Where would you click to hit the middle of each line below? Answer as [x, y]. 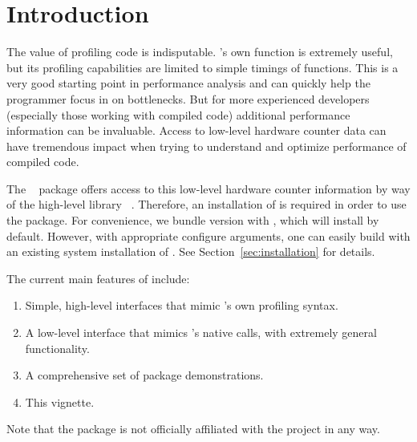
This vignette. [60, 401]
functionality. [57, 348]
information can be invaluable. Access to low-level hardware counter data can [196, 130]
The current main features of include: [98, 278]
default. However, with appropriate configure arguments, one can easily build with [208, 235]
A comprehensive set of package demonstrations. [144, 375]
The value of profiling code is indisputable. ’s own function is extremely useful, [200, 52]
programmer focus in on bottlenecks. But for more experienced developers [188, 98]
